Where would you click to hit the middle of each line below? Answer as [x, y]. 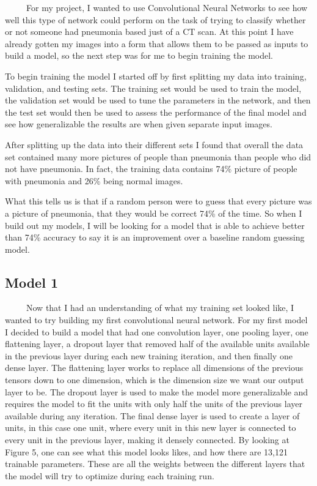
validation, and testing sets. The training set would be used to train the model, [153, 88]
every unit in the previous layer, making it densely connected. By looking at [147, 440]
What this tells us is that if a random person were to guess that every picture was [158, 201]
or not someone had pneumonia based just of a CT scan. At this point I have [149, 32]
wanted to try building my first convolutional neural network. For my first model [156, 320]
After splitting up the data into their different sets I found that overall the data [154, 144]
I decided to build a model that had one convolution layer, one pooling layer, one [157, 331]
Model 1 [31, 282]
